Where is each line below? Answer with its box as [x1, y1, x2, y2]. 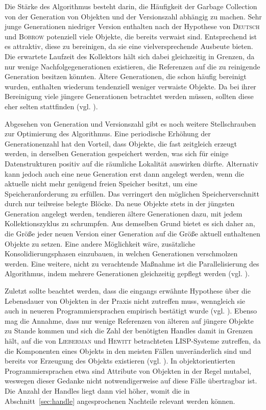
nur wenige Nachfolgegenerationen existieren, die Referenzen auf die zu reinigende [5, 61, 260, 71]
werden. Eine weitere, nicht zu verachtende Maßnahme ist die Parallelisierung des [5, 258, 259, 269]
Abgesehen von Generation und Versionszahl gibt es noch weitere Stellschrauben [5, 118, 256, 129]
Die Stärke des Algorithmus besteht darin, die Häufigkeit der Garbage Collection [5, 1, 257, 11]
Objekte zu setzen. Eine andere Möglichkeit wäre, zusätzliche [5, 238, 196, 249]
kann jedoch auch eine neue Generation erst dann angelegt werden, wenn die [5, 168, 244, 179]
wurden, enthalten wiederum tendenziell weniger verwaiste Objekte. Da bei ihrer [5, 81, 256, 91]
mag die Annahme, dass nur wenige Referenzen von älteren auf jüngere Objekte [5, 315, 254, 326]
